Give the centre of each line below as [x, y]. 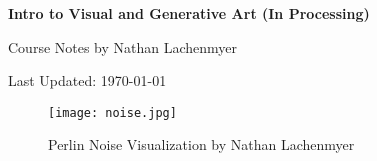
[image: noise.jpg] [112, 112]
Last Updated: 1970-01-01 [87, 80]
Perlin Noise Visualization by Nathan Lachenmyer [201, 144]
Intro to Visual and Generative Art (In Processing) [189, 13]
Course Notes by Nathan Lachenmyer [123, 46]
